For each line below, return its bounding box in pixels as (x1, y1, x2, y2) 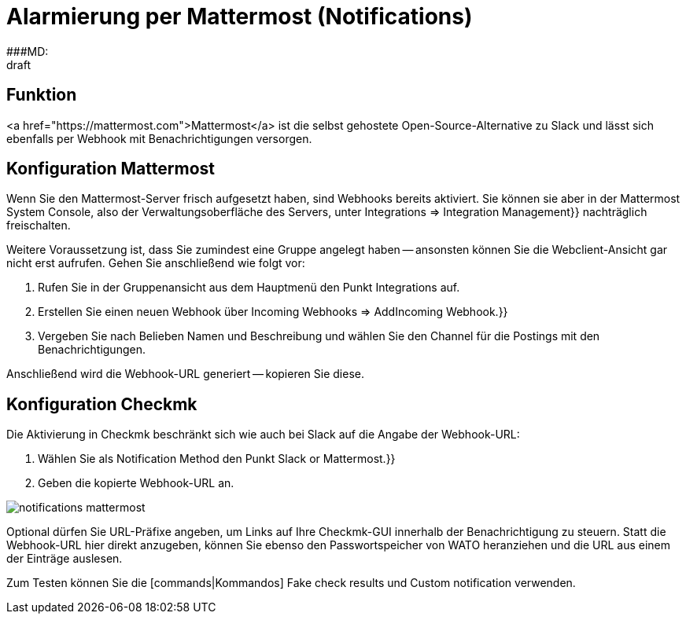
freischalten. (6, 218, 71, 233)
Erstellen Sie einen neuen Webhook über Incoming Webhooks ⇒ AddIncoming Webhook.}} (38, 305, 508, 319)
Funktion (6, 85, 77, 105)
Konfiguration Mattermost (6, 159, 215, 179)
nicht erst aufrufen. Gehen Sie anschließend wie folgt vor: (6, 256, 305, 270)
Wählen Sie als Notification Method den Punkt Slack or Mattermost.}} (38, 452, 396, 466)
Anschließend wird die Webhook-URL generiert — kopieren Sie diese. (6, 367, 364, 381)
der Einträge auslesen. (6, 552, 123, 566)
